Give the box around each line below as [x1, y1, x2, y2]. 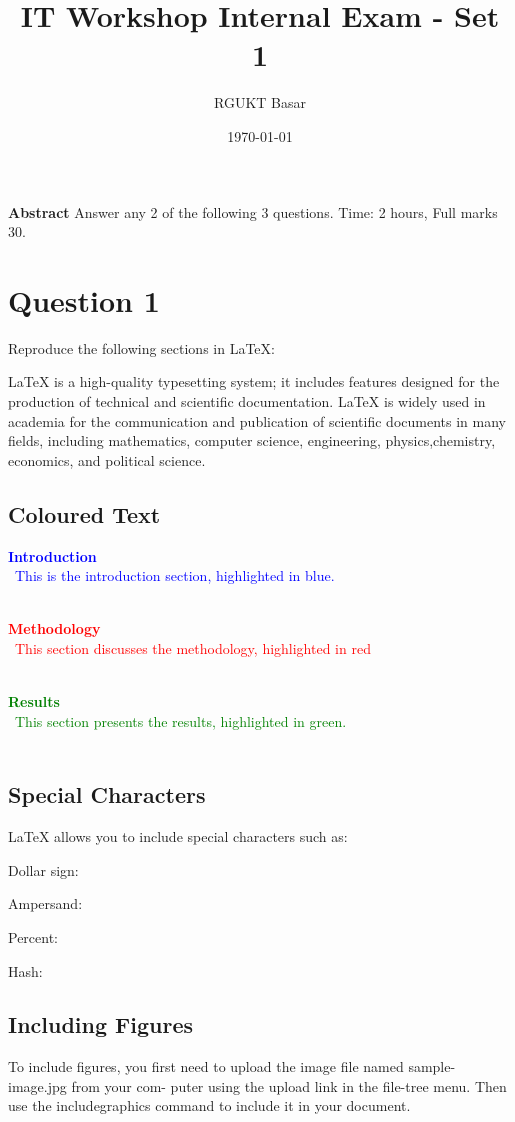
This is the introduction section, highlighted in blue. [15, 565, 335, 586]
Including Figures [8, 1009, 194, 1040]
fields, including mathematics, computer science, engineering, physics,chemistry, [8, 430, 496, 451]
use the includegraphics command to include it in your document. [8, 1095, 411, 1116]
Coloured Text [8, 498, 161, 529]
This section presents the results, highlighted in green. [15, 710, 347, 731]
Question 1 [8, 279, 160, 320]
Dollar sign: [8, 859, 79, 880]
